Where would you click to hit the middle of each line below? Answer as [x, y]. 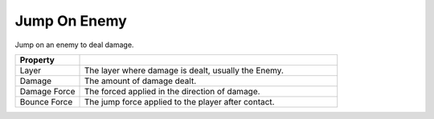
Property [37, 60]
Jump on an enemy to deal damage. [74, 45]
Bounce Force [46, 101]
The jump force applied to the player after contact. [180, 101]
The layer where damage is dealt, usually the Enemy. [184, 70]
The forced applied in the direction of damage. [172, 91]
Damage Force [47, 91]
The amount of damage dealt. [141, 81]
